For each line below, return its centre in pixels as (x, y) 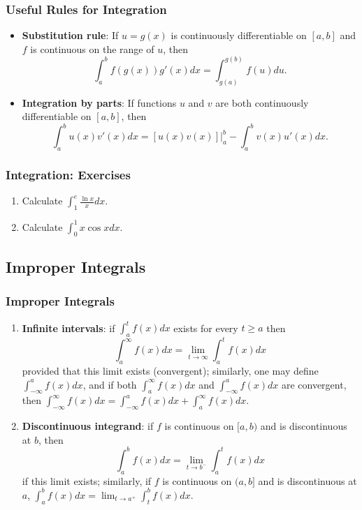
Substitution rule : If (70, 35)
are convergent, (314, 384)
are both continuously (262, 102)
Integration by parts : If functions (99, 102)
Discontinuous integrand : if (88, 426)
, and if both (110, 384)
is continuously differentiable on (239, 35)
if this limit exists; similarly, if (87, 480)
